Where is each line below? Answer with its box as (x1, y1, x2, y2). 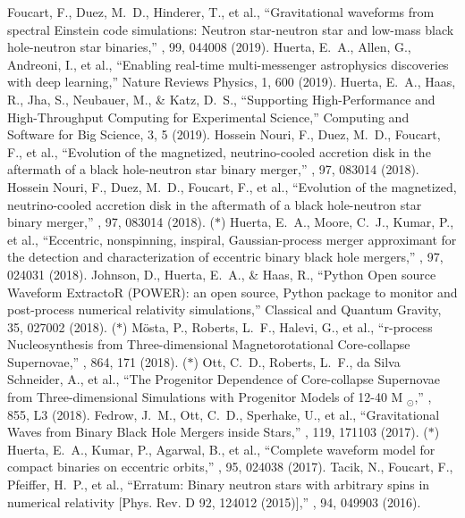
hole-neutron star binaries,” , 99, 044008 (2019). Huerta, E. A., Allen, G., (7, 38, 411, 56)
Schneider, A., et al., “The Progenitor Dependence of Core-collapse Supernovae (7, 370, 441, 388)
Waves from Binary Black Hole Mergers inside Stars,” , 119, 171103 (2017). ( (7, 422, 428, 441)
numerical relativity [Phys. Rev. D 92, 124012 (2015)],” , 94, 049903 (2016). (7, 492, 421, 511)
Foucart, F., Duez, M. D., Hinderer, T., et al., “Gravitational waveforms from (7, 3, 435, 21)
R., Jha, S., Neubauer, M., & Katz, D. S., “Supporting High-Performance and (7, 89, 435, 108)
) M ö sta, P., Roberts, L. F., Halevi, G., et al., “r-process (123, 317, 433, 336)
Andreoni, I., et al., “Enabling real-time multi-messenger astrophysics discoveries (7, 54, 449, 73)
